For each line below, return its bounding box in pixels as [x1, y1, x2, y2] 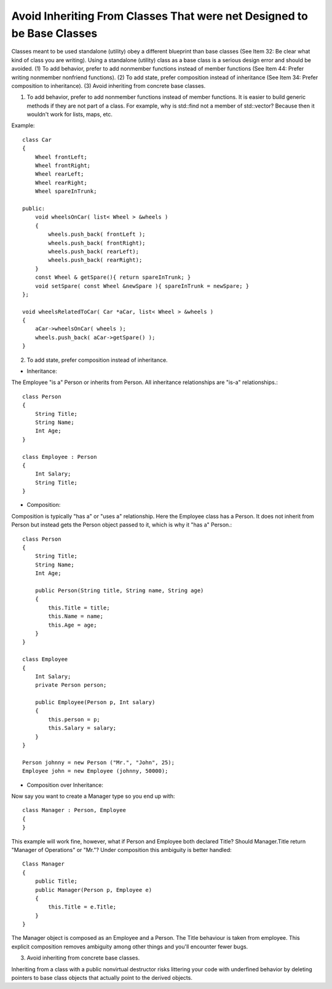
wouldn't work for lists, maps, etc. [26, 111, 113, 118]
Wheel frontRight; [34, 162, 91, 169]
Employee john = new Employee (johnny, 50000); [22, 768, 168, 775]
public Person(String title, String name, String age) [34, 587, 204, 594]
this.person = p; [48, 716, 101, 723]
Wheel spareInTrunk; [34, 188, 97, 195]
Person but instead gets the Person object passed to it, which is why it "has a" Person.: [11, 521, 232, 528]
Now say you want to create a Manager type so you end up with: [11, 792, 175, 800]
